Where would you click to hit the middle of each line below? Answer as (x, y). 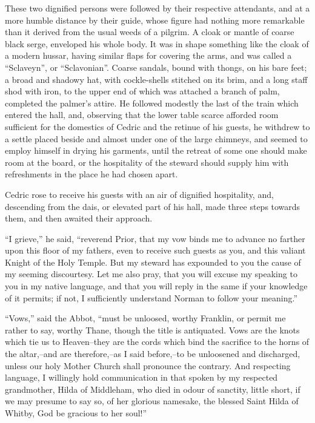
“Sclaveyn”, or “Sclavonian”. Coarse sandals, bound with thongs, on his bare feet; (156, 67)
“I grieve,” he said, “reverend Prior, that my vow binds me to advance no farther (155, 238)
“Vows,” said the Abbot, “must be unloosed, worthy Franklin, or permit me (145, 318)
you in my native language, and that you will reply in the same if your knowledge (156, 286)
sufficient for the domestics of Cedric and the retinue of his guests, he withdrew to (157, 126)
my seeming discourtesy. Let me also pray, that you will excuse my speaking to (151, 274)
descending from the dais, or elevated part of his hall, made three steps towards (153, 206)
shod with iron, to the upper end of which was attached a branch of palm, (142, 91)
